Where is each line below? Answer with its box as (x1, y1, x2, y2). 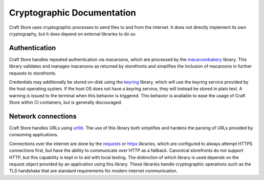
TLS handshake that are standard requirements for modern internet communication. (9, 168, 178, 174)
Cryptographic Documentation (9, 7, 136, 18)
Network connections (9, 112, 77, 120)
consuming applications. (9, 132, 59, 138)
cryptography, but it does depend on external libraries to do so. (9, 31, 137, 36)
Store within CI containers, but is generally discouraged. (9, 100, 122, 106)
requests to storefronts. (9, 70, 57, 76)
